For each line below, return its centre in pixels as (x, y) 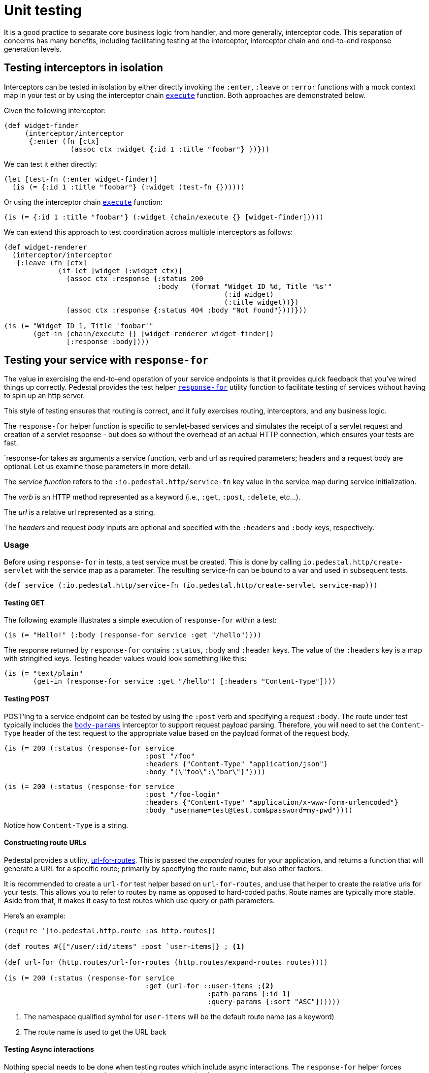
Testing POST (27, 699)
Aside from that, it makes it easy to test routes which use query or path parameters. (140, 900)
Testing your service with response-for (106, 360)
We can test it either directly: (50, 164)
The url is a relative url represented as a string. (80, 512)
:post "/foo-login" (182, 794)
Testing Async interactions (49, 1049)
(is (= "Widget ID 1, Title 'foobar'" (79, 326)
